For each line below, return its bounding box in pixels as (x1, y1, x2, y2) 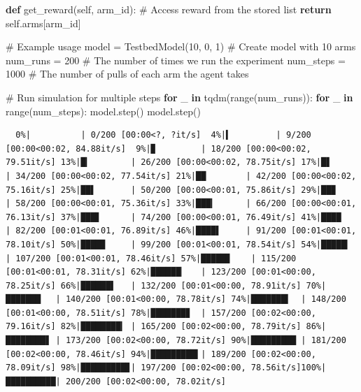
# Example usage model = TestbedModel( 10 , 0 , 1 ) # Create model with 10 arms (6, 39, 356, 54)
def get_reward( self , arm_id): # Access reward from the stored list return (6, 2, 332, 16)
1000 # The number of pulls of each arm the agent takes (6, 66, 249, 81)
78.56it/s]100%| (250, 363, 327, 373)
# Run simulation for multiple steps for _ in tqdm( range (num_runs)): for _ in (6, 89, 353, 104)
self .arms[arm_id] (6, 15, 81, 30)
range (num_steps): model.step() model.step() (6, 103, 201, 118)
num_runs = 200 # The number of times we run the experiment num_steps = (6, 52, 346, 67)
